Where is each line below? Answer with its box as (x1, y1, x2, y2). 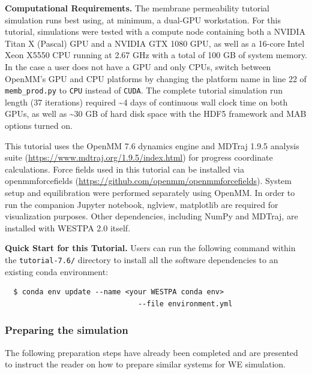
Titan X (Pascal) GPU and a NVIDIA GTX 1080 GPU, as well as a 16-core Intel (5, 37, 305, 49)
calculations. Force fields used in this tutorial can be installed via (5, 162, 244, 175)
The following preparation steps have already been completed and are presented (5, 346, 298, 358)
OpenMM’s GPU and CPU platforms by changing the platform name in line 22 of (5, 72, 307, 85)
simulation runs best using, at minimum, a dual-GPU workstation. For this (5, 13, 281, 26)
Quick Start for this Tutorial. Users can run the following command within (5, 242, 296, 254)
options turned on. (5, 119, 73, 131)
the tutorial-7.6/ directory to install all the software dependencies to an (5, 253, 278, 266)
